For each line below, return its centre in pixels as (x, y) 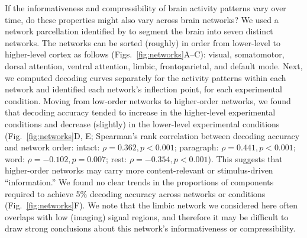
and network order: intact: (52, 147)
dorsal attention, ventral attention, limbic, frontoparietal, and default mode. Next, (154, 65)
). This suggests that (245, 158)
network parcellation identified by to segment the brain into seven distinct (139, 31)
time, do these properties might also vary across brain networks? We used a (142, 19)
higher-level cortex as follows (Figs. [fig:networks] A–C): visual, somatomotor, (145, 54)
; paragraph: (196, 147)
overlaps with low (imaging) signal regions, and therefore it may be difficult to (147, 216)
